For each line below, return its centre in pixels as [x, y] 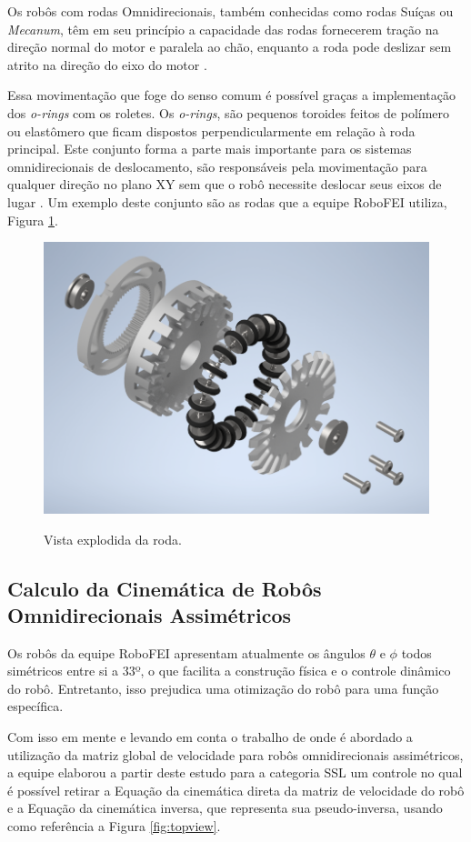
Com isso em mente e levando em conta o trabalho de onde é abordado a [210, 737]
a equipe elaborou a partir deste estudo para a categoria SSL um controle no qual [235, 772]
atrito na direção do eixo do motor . [107, 64]
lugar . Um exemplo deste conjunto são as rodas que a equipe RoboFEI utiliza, [227, 201]
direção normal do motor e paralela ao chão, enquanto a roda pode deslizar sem [230, 47]
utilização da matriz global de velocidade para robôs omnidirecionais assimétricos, [235, 754]
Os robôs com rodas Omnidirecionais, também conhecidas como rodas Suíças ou [230, 11]
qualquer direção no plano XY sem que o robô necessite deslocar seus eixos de [225, 184]
